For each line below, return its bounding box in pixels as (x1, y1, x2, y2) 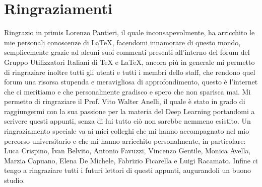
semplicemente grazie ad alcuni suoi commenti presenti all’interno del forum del (4, 47, 250, 57)
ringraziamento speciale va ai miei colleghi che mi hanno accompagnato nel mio (4, 126, 249, 136)
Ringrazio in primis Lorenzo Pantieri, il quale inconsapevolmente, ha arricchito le (4, 27, 255, 38)
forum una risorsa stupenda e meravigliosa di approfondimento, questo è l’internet (4, 76, 258, 87)
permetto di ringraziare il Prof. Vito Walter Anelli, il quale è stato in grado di (4, 96, 245, 107)
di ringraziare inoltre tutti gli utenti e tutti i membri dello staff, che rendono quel (4, 66, 255, 77)
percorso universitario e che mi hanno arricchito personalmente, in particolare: (4, 135, 246, 146)
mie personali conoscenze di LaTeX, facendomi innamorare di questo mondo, (4, 37, 241, 47)
